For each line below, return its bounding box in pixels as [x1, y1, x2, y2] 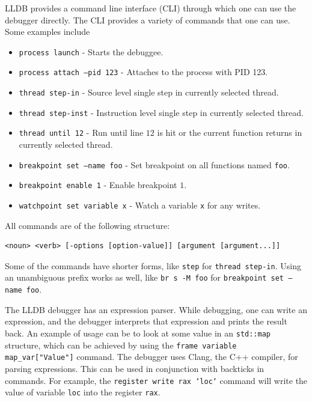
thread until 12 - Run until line [19, 126, 144, 139]
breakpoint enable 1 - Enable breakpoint [19, 178, 177, 191]
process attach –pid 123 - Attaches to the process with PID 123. [19, 65, 268, 78]
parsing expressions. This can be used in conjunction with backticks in [5, 362, 265, 374]
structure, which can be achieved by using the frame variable [5, 338, 237, 351]
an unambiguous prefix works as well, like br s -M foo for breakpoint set [5, 271, 284, 284]
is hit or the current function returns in [157, 126, 302, 139]
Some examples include [5, 25, 90, 38]
